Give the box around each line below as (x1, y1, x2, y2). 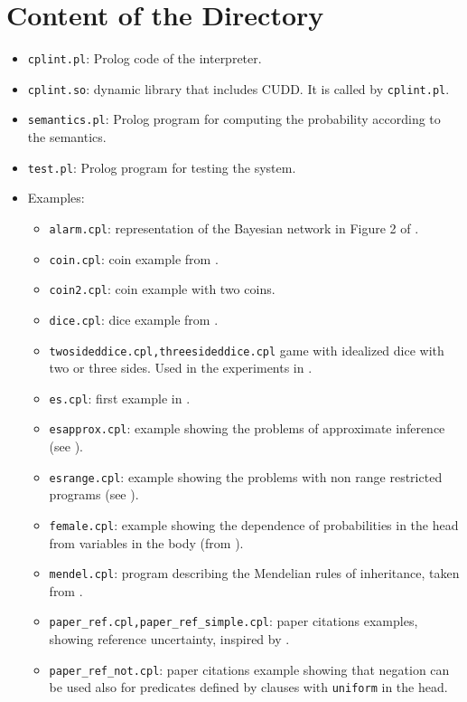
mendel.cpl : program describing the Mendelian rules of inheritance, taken (49, 564, 460, 583)
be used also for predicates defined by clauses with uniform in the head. (49, 678, 448, 697)
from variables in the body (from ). (49, 533, 244, 552)
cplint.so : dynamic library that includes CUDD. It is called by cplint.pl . (27, 79, 450, 98)
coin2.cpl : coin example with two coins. (49, 280, 276, 299)
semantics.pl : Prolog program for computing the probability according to (27, 109, 441, 128)
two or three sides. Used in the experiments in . (49, 358, 313, 377)
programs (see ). (49, 485, 139, 504)
